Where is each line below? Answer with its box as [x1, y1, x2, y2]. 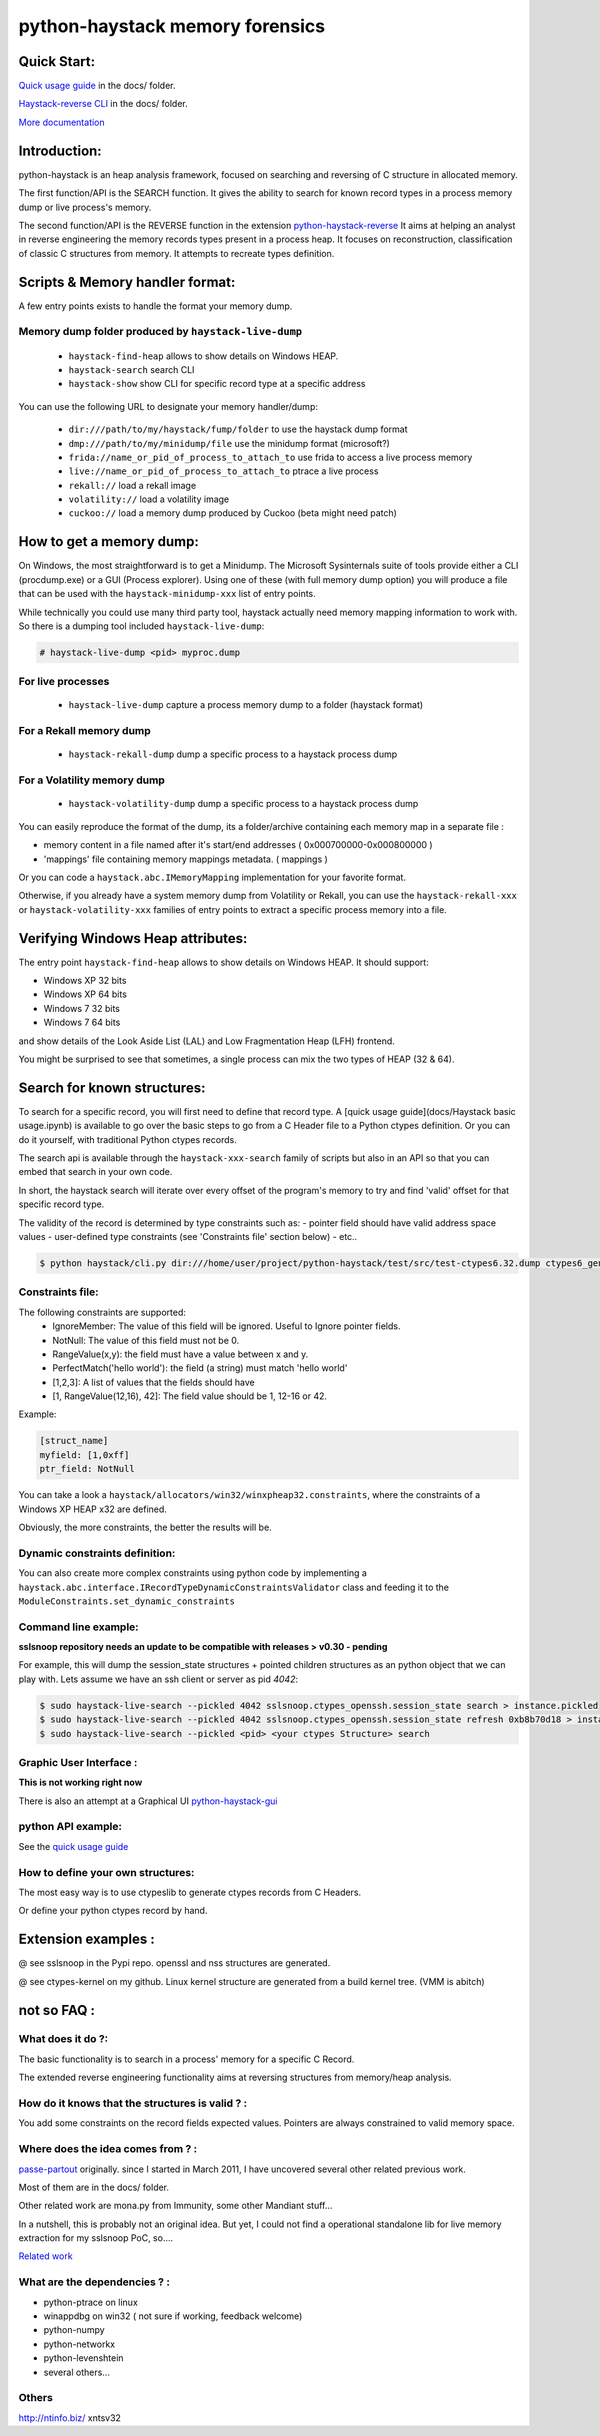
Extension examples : [18, 1931, 155, 1948]
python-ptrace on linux [43, 2296, 139, 2308]
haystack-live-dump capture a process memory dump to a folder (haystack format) [68, 699, 424, 711]
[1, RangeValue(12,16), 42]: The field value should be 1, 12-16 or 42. [52, 1390, 328, 1402]
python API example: [18, 1820, 122, 1834]
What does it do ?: [18, 2032, 109, 2046]
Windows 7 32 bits [43, 1002, 120, 1014]
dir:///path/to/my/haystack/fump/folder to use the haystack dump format [68, 423, 409, 435]
